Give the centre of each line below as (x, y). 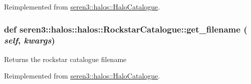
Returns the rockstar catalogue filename (65, 59)
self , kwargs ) (30, 40)
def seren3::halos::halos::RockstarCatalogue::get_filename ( (126, 29)
